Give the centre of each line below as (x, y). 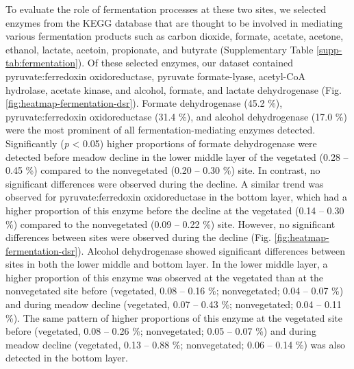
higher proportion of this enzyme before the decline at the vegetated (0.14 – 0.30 (175, 210)
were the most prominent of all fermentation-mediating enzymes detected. (161, 130)
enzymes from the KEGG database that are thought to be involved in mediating (174, 22)
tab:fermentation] (42, 63)
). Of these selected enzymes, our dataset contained (185, 63)
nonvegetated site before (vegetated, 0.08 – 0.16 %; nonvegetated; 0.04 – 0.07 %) (175, 291)
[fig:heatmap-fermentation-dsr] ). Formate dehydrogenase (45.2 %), (144, 103)
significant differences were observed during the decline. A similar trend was (165, 183)
